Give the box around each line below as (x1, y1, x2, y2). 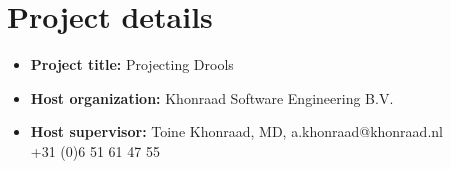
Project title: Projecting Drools (30, 54, 234, 75)
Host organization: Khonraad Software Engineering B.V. (30, 87, 394, 108)
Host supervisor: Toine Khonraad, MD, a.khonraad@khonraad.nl (30, 121, 443, 142)
